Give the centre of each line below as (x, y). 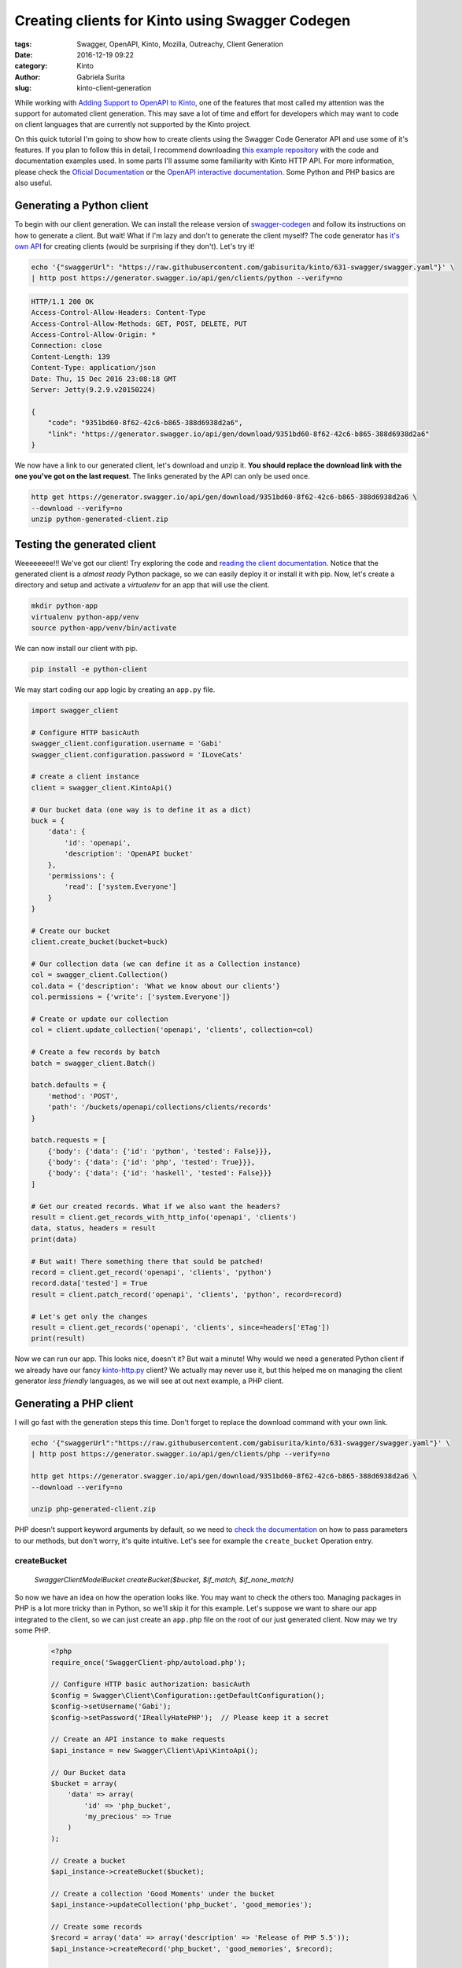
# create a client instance (85, 777)
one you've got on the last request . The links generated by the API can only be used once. (163, 476)
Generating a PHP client (74, 1403)
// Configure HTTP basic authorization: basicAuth (151, 1684)
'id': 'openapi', (98, 843)
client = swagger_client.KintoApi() (102, 788)
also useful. (33, 183)
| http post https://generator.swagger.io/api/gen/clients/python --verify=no (187, 278)
